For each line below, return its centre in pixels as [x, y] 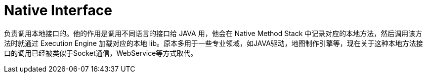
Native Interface [58, 10]
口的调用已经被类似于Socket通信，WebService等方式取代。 [101, 53]
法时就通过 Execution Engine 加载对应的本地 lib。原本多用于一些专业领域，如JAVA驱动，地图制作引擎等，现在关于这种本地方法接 [213, 43]
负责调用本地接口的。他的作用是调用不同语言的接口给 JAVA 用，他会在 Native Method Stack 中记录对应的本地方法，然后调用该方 [213, 33]
